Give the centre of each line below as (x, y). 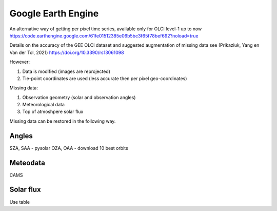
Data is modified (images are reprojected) (66, 71)
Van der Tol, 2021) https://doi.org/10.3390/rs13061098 (67, 52)
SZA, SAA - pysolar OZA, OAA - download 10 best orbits (69, 148)
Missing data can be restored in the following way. (63, 121)
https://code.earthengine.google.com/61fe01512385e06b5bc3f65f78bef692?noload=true (104, 35)
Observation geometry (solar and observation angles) (79, 97)
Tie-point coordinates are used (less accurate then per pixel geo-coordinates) (105, 78)
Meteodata (27, 162)
